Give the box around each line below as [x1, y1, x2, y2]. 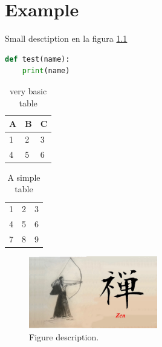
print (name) [22, 66, 70, 76]
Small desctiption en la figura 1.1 [5, 32, 128, 45]
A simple [7, 170, 40, 183]
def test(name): [5, 54, 70, 63]
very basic [10, 84, 47, 97]
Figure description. [29, 330, 99, 343]
